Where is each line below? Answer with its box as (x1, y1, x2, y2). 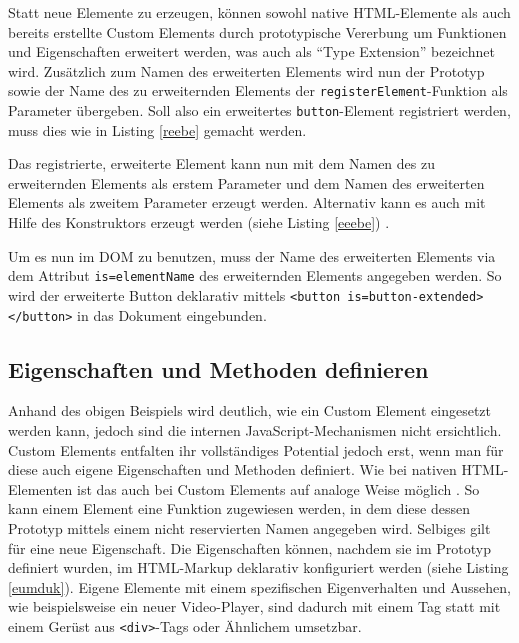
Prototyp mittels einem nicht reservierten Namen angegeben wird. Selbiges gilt (8, 517, 491, 538)
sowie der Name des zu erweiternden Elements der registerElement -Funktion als (8, 80, 508, 101)
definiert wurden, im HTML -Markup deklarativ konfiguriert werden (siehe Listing (8, 557, 509, 578)
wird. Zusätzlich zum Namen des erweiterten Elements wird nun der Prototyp (8, 60, 485, 81)
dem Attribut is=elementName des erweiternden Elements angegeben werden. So (8, 265, 502, 286)
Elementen (8, 478, 73, 499)
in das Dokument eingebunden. (77, 304, 267, 325)
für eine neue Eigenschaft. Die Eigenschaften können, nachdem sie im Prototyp (8, 537, 491, 558)
